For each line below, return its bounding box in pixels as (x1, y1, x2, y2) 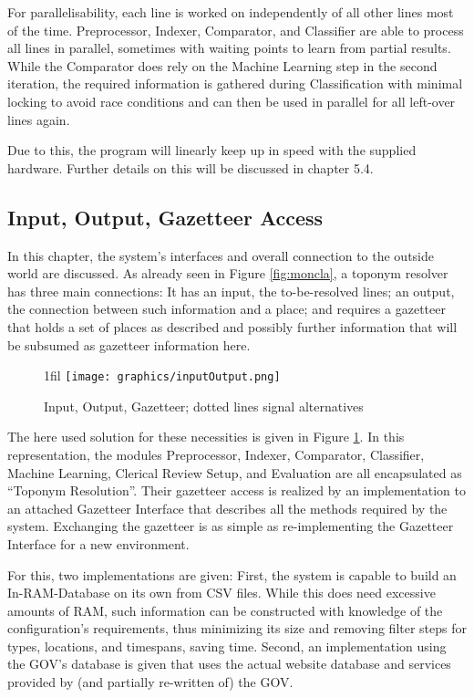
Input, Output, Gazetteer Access (7, 203, 324, 231)
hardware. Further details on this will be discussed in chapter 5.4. (7, 158, 374, 177)
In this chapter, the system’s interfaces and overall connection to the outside (7, 245, 434, 265)
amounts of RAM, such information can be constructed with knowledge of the (7, 600, 443, 620)
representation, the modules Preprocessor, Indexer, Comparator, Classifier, (7, 444, 425, 464)
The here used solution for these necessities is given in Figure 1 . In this (7, 427, 405, 446)
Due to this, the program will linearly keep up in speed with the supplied (7, 141, 417, 160)
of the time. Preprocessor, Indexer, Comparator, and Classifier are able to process (7, 20, 464, 39)
